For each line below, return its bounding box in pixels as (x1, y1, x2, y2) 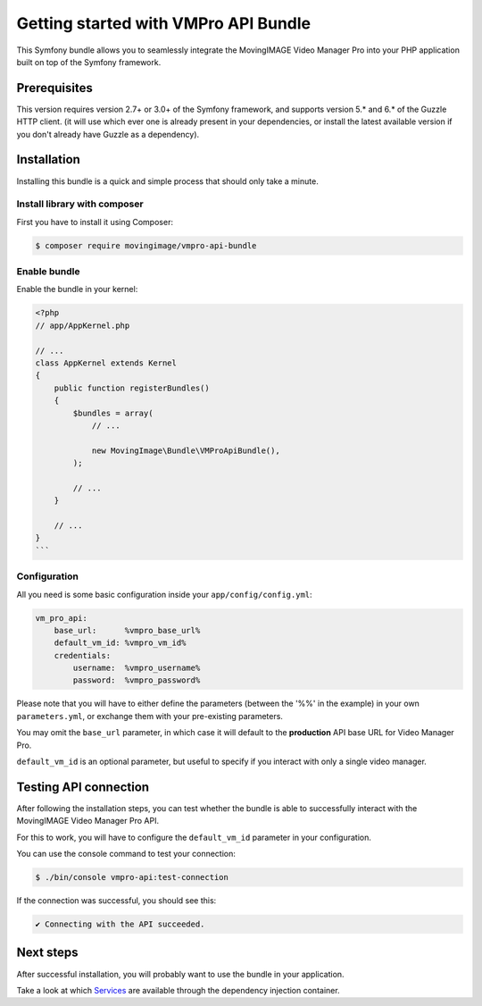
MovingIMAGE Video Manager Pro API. (16, 816, 160, 826)
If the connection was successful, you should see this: (16, 895, 217, 906)
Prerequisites (16, 80, 93, 96)
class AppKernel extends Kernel (35, 357, 178, 368)
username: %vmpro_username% (72, 663, 201, 674)
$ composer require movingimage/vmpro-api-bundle (35, 240, 257, 250)
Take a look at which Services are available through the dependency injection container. (16, 985, 340, 995)
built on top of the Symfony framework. (16, 56, 162, 67)
